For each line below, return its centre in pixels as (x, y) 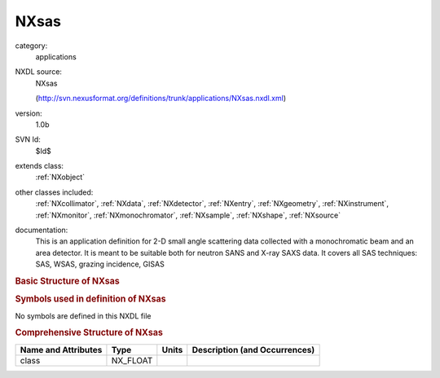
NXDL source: (39, 72)
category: (31, 46)
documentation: (42, 230)
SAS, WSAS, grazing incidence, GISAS (100, 264)
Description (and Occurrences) (253, 349)
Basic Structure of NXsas (67, 281)
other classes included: (54, 192)
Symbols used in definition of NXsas (90, 299)
